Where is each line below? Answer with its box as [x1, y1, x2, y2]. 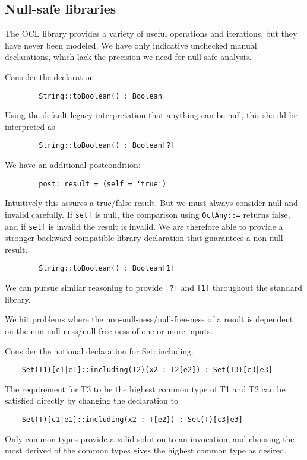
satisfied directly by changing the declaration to [5, 394, 178, 407]
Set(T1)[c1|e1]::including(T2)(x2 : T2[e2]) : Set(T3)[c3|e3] [21, 366, 273, 375]
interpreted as [5, 120, 55, 132]
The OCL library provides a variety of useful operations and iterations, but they [5, 27, 297, 40]
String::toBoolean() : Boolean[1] [39, 264, 175, 273]
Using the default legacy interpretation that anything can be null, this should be [5, 109, 298, 121]
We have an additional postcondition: [5, 158, 141, 171]
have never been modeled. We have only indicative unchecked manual [5, 39, 257, 51]
